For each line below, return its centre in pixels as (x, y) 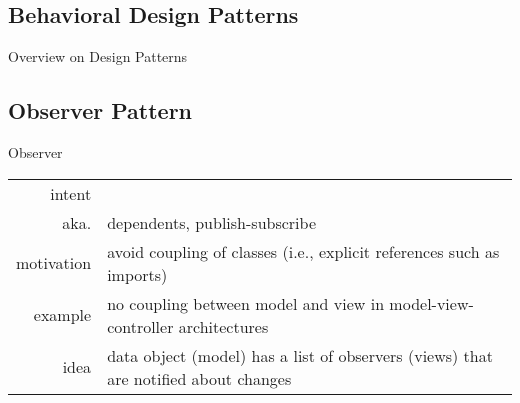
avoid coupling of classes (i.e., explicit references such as (303, 251)
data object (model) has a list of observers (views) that (300, 355)
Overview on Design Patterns (98, 56)
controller (140, 326)
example (62, 315)
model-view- (431, 303)
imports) (137, 274)
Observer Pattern (100, 110)
